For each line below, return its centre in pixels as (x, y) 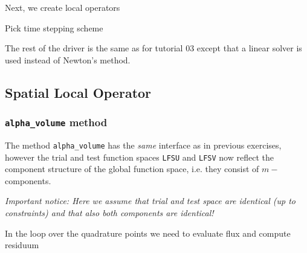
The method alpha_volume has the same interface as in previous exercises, (143, 145)
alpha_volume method (56, 122)
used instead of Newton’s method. (68, 59)
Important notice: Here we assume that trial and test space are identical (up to (150, 201)
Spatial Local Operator (78, 92)
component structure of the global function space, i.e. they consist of (132, 169)
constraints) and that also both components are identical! (109, 213)
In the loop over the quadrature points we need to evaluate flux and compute (148, 233)
